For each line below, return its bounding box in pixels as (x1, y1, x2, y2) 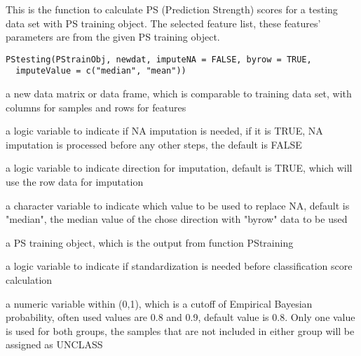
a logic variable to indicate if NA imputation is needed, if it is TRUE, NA (6, 123, 323, 138)
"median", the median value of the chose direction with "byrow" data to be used (6, 212, 348, 226)
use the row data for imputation (6, 174, 144, 189)
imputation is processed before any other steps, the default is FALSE (6, 137, 302, 151)
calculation (6, 273, 53, 287)
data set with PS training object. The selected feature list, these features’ (6, 15, 321, 30)
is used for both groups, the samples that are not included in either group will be (6, 323, 355, 338)
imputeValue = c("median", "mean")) (15, 66, 186, 76)
